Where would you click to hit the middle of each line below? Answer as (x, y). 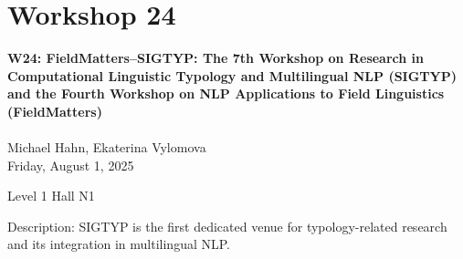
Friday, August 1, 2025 (71, 165)
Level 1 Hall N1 (51, 196)
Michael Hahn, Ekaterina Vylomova (107, 147)
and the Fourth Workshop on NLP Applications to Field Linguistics (226, 93)
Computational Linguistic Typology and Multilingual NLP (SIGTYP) (232, 75)
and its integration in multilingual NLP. (119, 244)
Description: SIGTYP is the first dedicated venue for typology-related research (227, 226)
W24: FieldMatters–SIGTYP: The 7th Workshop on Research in (216, 58)
